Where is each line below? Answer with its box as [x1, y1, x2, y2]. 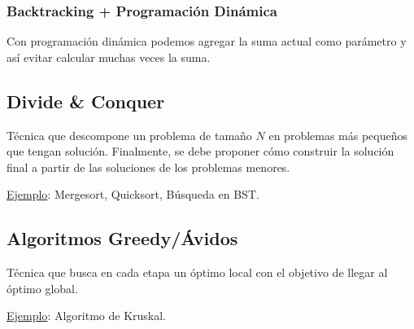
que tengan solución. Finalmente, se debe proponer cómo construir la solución [7, 143, 394, 160]
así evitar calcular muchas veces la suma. [7, 48, 211, 65]
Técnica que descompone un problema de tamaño [7, 126, 252, 143]
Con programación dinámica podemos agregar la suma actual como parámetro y [7, 33, 407, 50]
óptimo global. [7, 279, 78, 296]
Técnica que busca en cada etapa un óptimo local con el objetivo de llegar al [7, 264, 388, 281]
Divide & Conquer [7, 88, 165, 113]
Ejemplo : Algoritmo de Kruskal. [7, 307, 166, 324]
